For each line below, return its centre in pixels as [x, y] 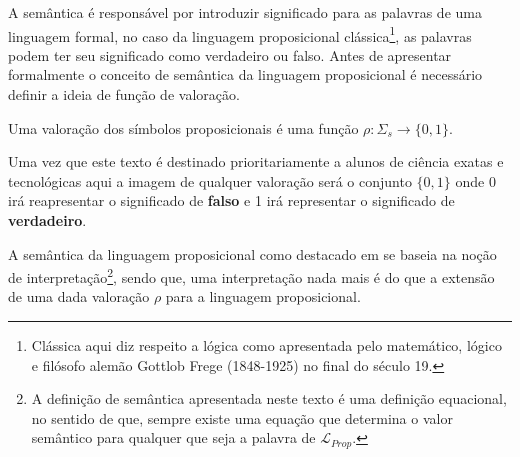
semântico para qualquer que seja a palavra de [173, 437]
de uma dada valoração [79, 296]
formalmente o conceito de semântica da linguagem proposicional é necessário [245, 74]
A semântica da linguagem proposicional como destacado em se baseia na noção [252, 253]
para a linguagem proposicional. [263, 296]
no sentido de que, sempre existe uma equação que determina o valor [242, 417]
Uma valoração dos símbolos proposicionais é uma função [183, 127]
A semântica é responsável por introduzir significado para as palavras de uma [245, 12]
